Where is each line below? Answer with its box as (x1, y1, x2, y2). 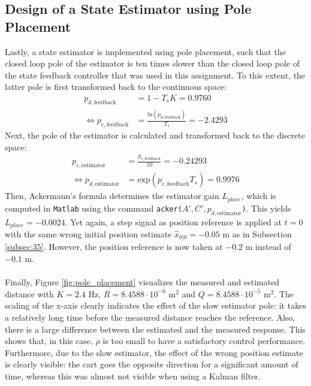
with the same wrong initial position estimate (5, 227, 172, 240)
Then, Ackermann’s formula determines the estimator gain (5, 189, 219, 202)
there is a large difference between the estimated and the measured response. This (5, 322, 306, 335)
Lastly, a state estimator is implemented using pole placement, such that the (5, 45, 286, 58)
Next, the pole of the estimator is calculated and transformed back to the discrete (5, 128, 305, 141)
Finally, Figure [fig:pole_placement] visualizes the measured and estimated (5, 276, 280, 288)
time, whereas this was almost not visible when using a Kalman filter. (5, 369, 261, 382)
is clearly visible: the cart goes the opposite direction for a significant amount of (5, 358, 298, 370)
